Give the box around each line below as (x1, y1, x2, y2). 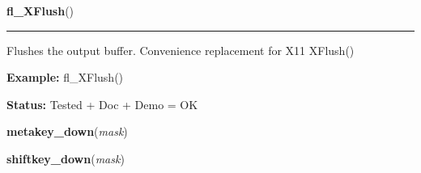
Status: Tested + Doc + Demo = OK (6, 95, 198, 112)
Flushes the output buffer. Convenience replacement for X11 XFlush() (6, 41, 355, 58)
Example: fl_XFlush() (6, 69, 124, 86)
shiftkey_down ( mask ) (6, 150, 125, 167)
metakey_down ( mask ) (6, 123, 128, 140)
